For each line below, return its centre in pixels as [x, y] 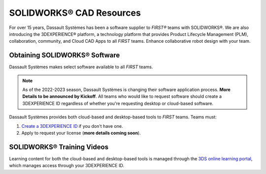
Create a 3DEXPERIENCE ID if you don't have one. [72, 126]
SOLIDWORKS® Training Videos [59, 147]
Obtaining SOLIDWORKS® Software [65, 55]
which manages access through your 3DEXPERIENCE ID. [66, 166]
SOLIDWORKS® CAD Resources [75, 13]
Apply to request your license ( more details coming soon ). [81, 133]
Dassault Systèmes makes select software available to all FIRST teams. [81, 67]
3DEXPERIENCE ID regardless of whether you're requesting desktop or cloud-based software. [118, 103]
